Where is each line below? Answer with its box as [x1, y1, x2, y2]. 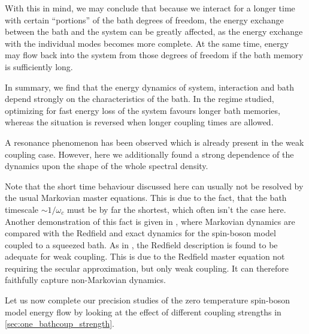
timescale [5, 203, 39, 215]
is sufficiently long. [5, 60, 73, 73]
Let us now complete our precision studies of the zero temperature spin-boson [5, 294, 290, 306]
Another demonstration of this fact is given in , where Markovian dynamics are [5, 215, 295, 227]
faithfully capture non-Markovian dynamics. [5, 273, 166, 286]
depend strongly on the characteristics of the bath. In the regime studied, [5, 92, 274, 105]
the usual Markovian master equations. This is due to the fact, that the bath [5, 191, 287, 204]
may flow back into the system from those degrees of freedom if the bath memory [5, 49, 304, 61]
